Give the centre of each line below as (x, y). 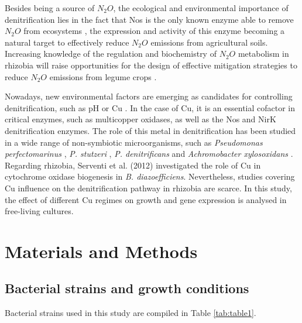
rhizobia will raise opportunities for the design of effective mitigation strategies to (151, 65)
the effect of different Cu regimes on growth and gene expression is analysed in (146, 199)
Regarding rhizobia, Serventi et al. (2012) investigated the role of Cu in (133, 165)
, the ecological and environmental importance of (201, 8)
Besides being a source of (50, 8)
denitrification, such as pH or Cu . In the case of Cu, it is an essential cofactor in (150, 107)
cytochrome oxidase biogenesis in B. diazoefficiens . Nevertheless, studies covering (150, 176)
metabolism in (263, 54)
